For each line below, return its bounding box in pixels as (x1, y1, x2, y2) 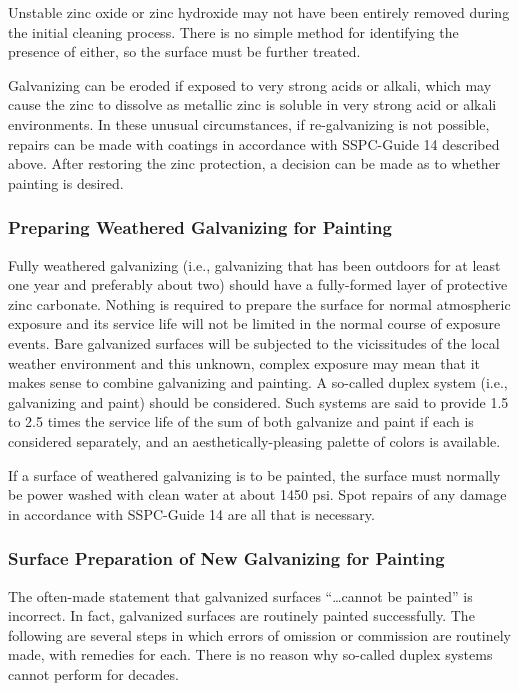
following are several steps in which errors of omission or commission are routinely (8, 624, 511, 645)
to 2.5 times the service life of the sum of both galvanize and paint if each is (8, 411, 474, 432)
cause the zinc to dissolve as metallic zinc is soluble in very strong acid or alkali (8, 94, 497, 115)
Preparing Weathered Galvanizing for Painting (8, 215, 392, 240)
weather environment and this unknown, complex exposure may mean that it (8, 352, 480, 373)
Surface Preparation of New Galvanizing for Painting (8, 546, 445, 571)
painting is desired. (8, 172, 124, 193)
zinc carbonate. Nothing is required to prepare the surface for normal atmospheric (8, 293, 511, 314)
